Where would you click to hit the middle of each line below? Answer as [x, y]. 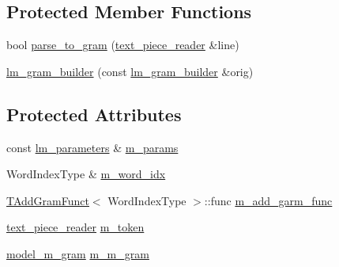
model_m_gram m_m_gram [78, 253]
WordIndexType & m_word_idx [86, 174]
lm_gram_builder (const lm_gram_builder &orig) [130, 71]
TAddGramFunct [48, 200]
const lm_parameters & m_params [92, 147]
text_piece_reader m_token [75, 227]
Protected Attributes [94, 114]
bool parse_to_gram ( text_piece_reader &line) [123, 45]
